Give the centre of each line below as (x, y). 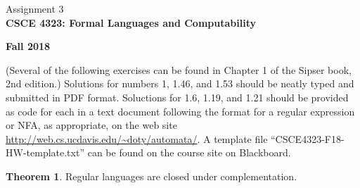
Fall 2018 (28, 46)
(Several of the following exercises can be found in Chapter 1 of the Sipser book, (179, 69)
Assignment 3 (35, 8)
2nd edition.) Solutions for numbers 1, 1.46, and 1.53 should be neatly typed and (180, 83)
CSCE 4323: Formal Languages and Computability (131, 22)
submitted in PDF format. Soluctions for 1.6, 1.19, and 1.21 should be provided (177, 97)
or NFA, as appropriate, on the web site (91, 125)
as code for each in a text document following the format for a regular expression (180, 111)
